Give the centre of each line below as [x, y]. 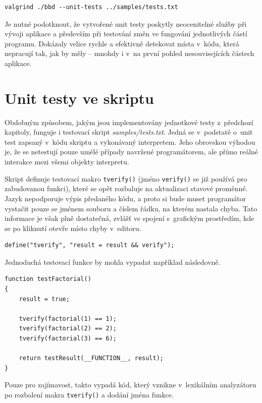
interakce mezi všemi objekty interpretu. [67, 162]
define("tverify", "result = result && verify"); [90, 245]
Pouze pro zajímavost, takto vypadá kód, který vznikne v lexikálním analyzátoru [130, 385]
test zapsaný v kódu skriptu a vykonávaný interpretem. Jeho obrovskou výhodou [130, 141]
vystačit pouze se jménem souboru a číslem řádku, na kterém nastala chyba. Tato [131, 208]
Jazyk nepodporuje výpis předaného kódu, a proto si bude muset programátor [125, 198]
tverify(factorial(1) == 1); [68, 319]
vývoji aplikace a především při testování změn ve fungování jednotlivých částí [126, 34]
